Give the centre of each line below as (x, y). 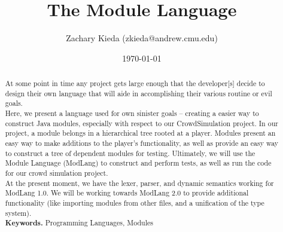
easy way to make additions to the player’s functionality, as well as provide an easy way (142, 143)
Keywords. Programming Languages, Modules (79, 223)
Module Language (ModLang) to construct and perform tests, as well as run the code (138, 163)
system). (18, 213)
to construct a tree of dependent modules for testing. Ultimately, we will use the (130, 153)
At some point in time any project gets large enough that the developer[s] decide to (135, 83)
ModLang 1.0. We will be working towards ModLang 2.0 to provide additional (127, 193)
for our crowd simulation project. (57, 173)
